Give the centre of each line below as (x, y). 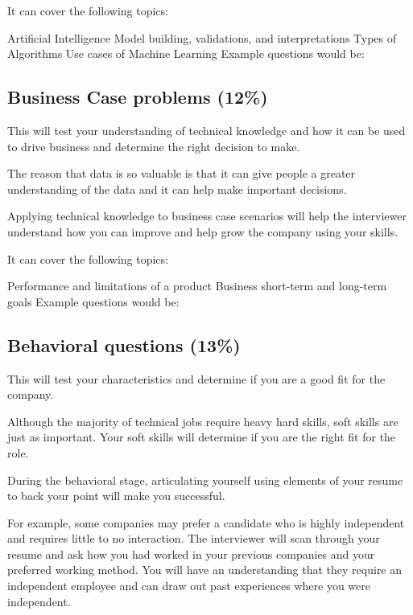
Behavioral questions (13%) (124, 344)
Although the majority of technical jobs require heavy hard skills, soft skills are (203, 421)
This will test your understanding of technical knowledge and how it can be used (206, 130)
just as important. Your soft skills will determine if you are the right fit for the (202, 437)
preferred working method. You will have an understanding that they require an (205, 570)
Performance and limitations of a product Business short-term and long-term (197, 286)
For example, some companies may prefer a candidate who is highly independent (206, 522)
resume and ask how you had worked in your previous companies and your (191, 553)
